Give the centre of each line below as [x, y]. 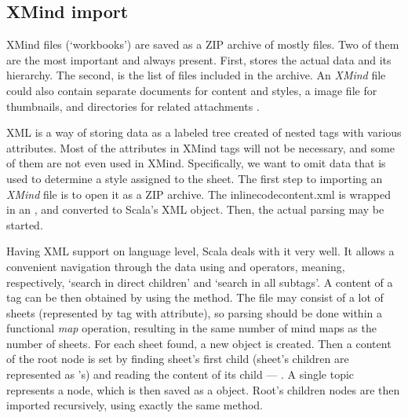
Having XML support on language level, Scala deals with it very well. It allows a [200, 251]
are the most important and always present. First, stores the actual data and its [199, 59]
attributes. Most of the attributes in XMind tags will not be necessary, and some [200, 147]
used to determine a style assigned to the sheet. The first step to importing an [195, 178]
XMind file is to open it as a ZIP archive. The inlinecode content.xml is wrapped [199, 194]
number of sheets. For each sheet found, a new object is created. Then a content [199, 343]
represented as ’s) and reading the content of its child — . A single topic [180, 374]
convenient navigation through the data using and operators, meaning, [176, 266]
